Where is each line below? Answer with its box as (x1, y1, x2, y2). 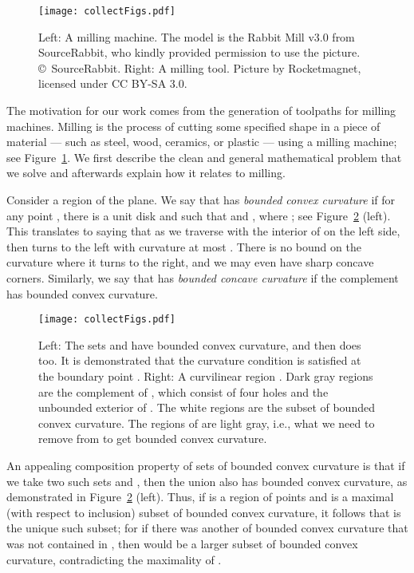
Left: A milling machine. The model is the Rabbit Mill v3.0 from (38, 28, 355, 45)
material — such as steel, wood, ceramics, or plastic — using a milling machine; (6, 133, 397, 150)
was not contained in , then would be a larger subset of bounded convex (6, 535, 358, 551)
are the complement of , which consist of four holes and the (38, 383, 329, 400)
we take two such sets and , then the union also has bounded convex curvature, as (6, 472, 408, 489)
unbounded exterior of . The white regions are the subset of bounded (38, 399, 375, 416)
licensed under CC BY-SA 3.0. (38, 75, 187, 92)
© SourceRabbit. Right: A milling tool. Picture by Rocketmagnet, (38, 59, 361, 76)
